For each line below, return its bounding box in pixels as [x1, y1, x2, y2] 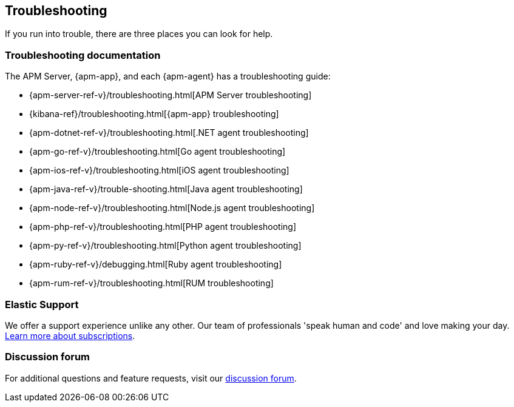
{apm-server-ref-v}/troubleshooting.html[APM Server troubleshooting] [29, 90, 312, 101]
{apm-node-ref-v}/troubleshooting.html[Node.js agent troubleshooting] [29, 203, 315, 214]
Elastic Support [5, 298, 79, 311]
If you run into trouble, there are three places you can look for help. [5, 29, 273, 39]
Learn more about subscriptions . [5, 330, 135, 341]
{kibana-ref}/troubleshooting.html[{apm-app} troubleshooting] [29, 109, 279, 119]
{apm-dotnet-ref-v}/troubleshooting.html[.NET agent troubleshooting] [29, 127, 309, 138]
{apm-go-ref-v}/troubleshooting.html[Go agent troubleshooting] [29, 146, 286, 157]
